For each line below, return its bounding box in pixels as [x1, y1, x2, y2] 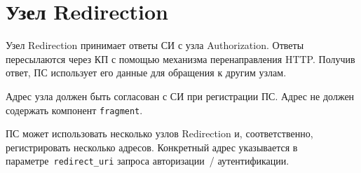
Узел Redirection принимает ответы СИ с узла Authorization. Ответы [6, 38, 304, 53]
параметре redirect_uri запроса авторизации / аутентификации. [6, 153, 290, 168]
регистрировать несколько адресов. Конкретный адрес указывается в [6, 139, 298, 154]
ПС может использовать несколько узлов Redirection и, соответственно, [6, 126, 313, 141]
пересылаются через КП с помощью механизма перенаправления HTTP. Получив [6, 51, 355, 66]
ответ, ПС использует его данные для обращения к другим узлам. [6, 65, 287, 80]
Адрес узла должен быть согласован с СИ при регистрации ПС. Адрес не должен [6, 88, 355, 103]
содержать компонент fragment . [6, 102, 143, 117]
